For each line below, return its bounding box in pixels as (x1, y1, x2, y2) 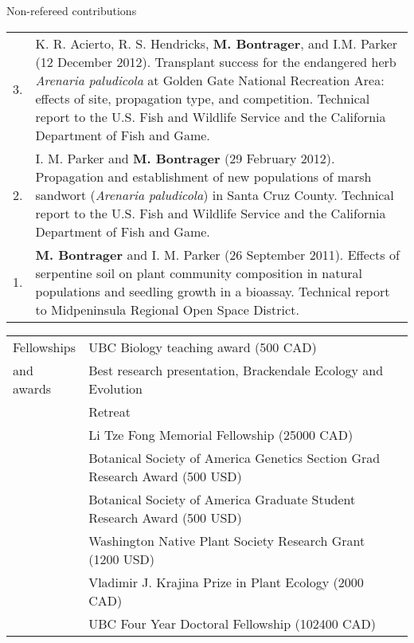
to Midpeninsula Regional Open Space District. (35, 300, 299, 319)
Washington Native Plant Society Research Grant (88, 531, 365, 550)
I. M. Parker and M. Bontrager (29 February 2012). (35, 148, 335, 167)
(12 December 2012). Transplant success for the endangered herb (35, 52, 396, 71)
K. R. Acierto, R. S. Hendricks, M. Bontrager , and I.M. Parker (35, 33, 398, 53)
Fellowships (13, 337, 76, 356)
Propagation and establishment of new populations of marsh (35, 167, 372, 186)
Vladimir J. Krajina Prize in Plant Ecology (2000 (88, 572, 364, 591)
